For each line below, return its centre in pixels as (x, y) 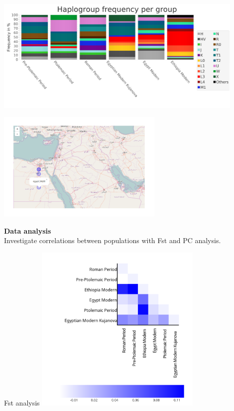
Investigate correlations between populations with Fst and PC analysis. (113, 240)
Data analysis (28, 230)
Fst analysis (22, 402)
